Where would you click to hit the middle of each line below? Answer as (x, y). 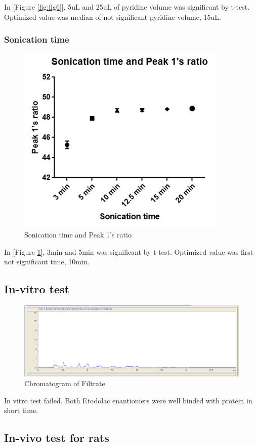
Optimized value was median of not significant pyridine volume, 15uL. (113, 16)
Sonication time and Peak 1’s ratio (78, 234)
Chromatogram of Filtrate (65, 383)
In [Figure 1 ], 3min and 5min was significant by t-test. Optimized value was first (129, 251)
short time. (21, 410)
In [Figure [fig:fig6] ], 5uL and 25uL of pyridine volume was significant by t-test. (127, 7)
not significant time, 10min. (47, 262)
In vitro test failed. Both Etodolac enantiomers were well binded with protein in (128, 400)
